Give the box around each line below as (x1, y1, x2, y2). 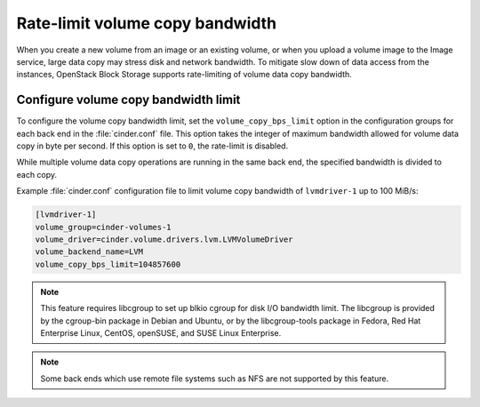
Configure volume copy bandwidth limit (16, 92, 241, 108)
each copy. (16, 169, 58, 180)
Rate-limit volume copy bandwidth (16, 13, 277, 33)
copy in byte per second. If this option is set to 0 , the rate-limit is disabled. (16, 140, 289, 151)
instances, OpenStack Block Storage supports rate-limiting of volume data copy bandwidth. (16, 69, 353, 80)
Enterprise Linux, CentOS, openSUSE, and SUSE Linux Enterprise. (40, 327, 282, 338)
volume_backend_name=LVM (35, 247, 144, 257)
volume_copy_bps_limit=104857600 (35, 259, 181, 269)
